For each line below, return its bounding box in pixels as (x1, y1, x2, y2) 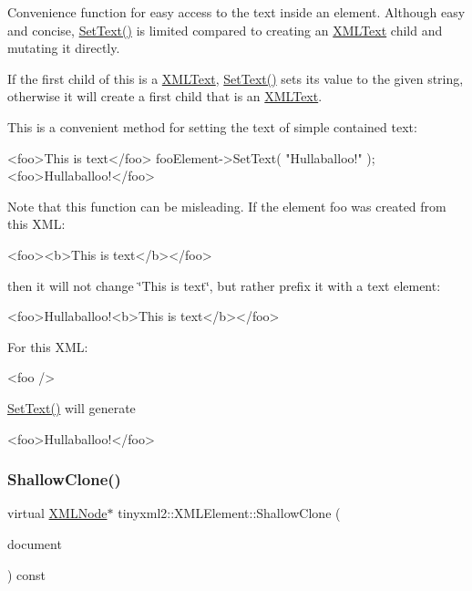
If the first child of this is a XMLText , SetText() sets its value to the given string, (7, 68, 464, 88)
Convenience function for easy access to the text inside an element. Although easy (7, 3, 466, 21)
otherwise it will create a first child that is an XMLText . (7, 87, 323, 106)
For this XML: (7, 337, 88, 356)
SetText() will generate (7, 398, 136, 417)
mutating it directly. (7, 38, 120, 57)
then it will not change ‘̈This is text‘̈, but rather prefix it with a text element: (7, 275, 441, 295)
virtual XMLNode (7, 503, 108, 523)
